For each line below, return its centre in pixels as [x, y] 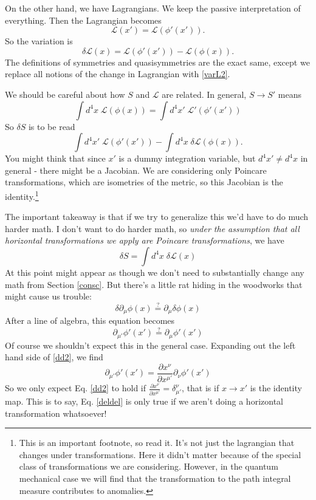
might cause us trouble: [48, 296]
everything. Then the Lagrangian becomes [83, 20]
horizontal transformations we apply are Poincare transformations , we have [145, 240]
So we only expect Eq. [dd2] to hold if [76, 388]
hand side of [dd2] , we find [54, 357]
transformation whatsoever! [56, 413]
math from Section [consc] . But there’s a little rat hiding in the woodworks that [154, 284]
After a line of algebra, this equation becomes [90, 320]
